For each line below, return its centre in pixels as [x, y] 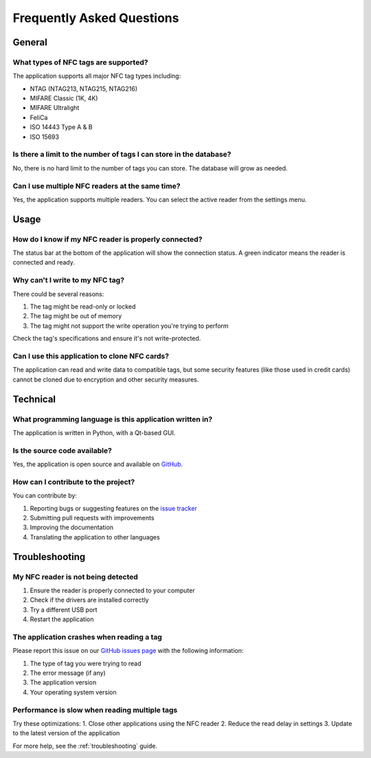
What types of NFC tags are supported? [80, 62]
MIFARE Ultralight [55, 108]
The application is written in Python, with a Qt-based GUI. [94, 432]
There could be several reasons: [58, 294]
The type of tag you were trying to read [86, 663]
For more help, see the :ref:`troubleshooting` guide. [85, 746]
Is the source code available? [63, 450]
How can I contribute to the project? [74, 482]
